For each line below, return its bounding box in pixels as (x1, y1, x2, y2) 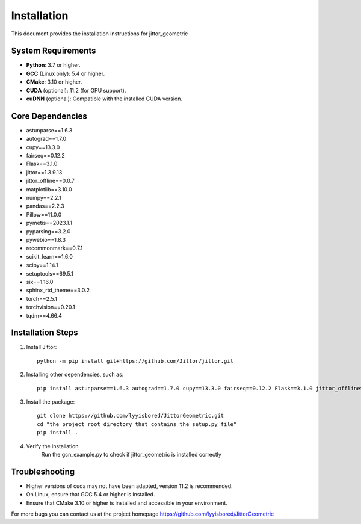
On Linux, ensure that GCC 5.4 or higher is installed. (26, 491, 155, 498)
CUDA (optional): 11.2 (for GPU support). (26, 87, 126, 94)
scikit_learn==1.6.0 (26, 253, 73, 260)
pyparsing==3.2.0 (26, 227, 71, 235)
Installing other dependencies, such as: (26, 371, 124, 378)
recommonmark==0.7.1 (26, 244, 83, 252)
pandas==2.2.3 (26, 202, 64, 210)
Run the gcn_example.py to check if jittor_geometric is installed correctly (41, 451, 222, 458)
